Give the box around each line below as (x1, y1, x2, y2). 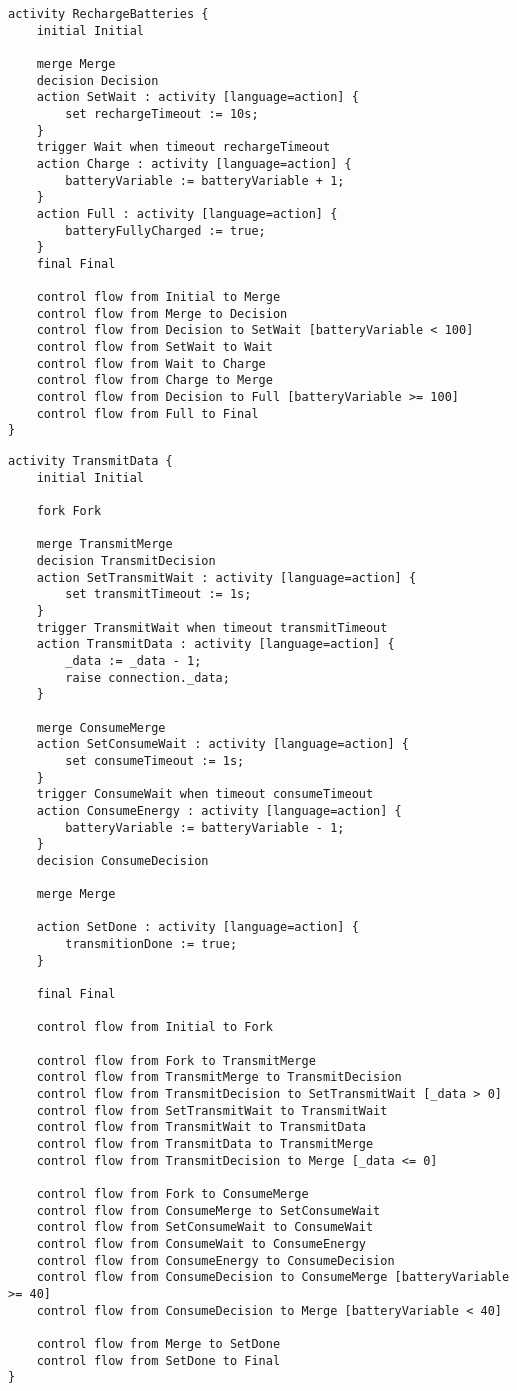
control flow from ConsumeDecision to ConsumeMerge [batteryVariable (36, 1270, 510, 1285)
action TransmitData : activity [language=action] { (36, 637, 395, 652)
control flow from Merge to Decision (36, 306, 288, 321)
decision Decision (36, 73, 159, 88)
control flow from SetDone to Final (36, 1353, 281, 1368)
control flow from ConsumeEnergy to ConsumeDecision (36, 1253, 395, 1268)
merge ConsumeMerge (36, 720, 166, 735)
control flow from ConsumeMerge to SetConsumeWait (36, 1203, 381, 1218)
